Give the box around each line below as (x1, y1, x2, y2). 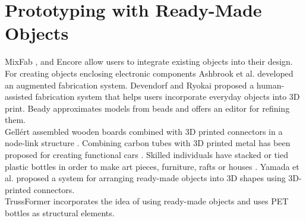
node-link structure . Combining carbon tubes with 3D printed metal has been (5, 137, 291, 149)
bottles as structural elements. (5, 207, 115, 219)
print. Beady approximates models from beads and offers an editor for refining (5, 102, 290, 114)
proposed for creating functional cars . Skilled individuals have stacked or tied (5, 149, 288, 161)
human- (256, 78, 285, 91)
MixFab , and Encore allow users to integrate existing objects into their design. (5, 55, 293, 68)
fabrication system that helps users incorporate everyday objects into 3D (35, 90, 300, 103)
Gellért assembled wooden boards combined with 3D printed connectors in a (5, 125, 283, 137)
